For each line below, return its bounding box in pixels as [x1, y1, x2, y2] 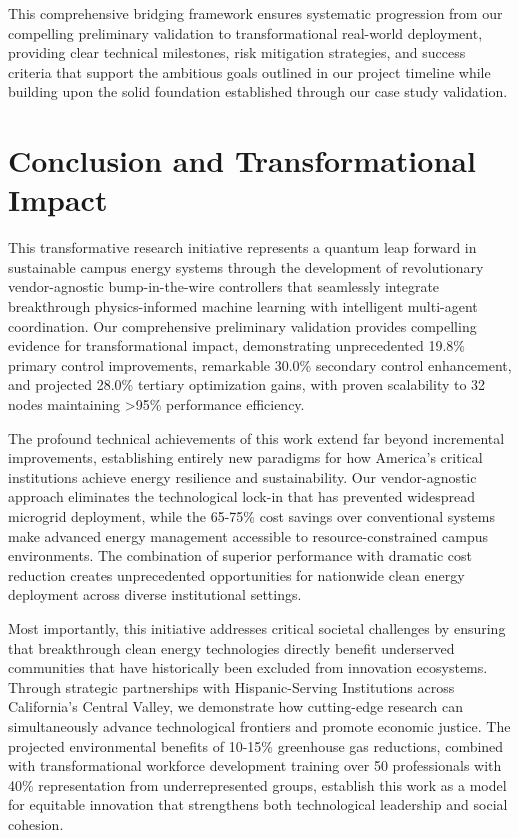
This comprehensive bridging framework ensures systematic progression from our [8, 3, 503, 23]
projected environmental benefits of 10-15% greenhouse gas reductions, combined [8, 735, 504, 756]
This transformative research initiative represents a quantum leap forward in [8, 237, 477, 258]
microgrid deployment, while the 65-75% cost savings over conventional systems [8, 506, 496, 526]
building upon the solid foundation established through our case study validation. [8, 81, 508, 102]
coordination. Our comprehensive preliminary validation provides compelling [8, 315, 477, 336]
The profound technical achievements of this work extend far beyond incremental [8, 427, 505, 448]
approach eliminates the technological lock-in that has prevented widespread [8, 486, 476, 507]
